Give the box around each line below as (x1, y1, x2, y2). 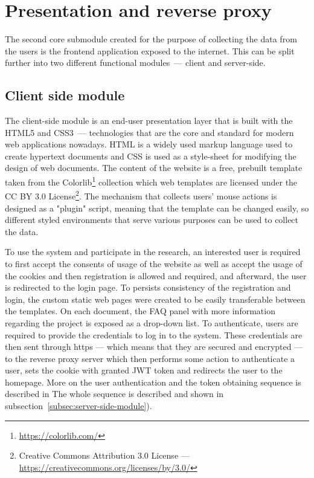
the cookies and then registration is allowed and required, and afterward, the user (5, 269, 307, 282)
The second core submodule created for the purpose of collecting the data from (5, 33, 297, 45)
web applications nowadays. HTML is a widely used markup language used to (5, 138, 293, 150)
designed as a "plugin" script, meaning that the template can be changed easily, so (5, 201, 309, 214)
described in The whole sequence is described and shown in (5, 387, 224, 400)
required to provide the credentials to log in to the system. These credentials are (5, 328, 303, 341)
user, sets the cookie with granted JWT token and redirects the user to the (5, 364, 283, 376)
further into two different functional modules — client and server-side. (5, 56, 266, 69)
